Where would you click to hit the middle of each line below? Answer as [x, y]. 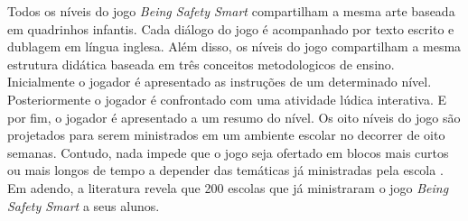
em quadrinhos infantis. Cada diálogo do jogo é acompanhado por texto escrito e [231, 28]
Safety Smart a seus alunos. [84, 205]
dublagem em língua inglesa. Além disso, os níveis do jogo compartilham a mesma [234, 46]
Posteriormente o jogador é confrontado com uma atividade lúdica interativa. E [227, 99]
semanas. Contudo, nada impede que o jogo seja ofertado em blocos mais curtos [228, 152]
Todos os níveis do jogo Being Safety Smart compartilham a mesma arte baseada [231, 11]
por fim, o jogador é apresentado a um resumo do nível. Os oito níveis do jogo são [234, 117]
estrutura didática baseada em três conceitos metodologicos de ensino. [201, 64]
